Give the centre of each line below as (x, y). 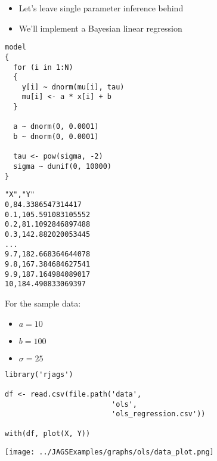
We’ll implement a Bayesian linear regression (100, 28)
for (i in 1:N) (43, 67)
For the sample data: (43, 303)
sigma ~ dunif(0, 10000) (62, 167)
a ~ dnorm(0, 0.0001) (56, 127)
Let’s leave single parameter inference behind (101, 8)
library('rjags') (39, 374)
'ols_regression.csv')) (158, 414)
